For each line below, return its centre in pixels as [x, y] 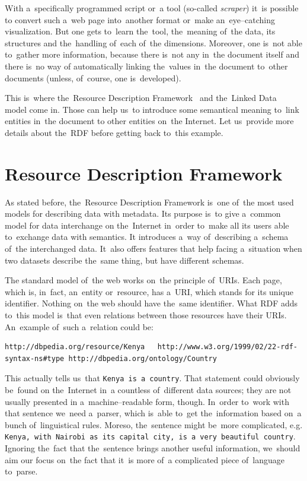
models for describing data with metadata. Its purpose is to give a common [143, 213]
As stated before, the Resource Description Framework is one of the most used [149, 202]
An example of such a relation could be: [79, 326]
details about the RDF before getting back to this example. [114, 132]
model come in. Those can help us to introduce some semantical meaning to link [152, 109]
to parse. [21, 471]
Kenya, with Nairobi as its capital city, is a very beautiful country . [150, 436]
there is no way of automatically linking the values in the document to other [146, 66]
